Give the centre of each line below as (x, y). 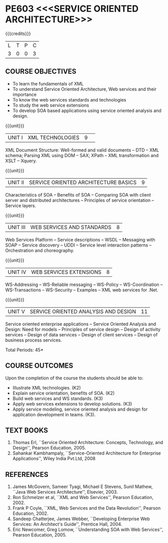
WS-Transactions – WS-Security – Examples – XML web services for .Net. (82, 290)
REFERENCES (27, 475)
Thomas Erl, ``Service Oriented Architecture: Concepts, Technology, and (88, 442)
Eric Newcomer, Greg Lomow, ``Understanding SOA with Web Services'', (88, 530)
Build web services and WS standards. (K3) (58, 398)
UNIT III (17, 227)
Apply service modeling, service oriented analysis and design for (80, 409)
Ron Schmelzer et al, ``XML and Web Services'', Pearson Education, (83, 498)
